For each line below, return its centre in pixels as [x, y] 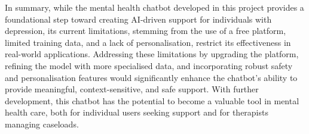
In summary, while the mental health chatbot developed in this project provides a [154, 7]
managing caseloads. [42, 124]
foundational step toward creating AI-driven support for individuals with [138, 19]
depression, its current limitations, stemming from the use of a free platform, [146, 31]
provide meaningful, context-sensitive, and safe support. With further [132, 89]
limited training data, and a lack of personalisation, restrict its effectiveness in [148, 42]
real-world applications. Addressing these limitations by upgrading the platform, [152, 54]
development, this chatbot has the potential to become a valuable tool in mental [152, 100]
